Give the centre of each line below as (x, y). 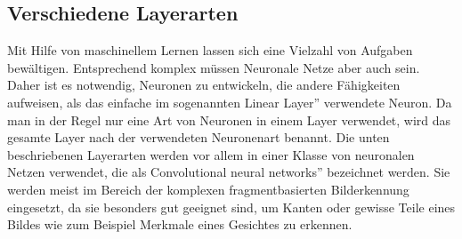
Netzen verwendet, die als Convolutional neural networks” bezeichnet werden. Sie (229, 172)
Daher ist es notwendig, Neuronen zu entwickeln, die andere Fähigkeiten (204, 85)
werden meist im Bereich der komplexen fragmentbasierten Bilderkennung (208, 189)
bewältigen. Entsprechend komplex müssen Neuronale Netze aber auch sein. (214, 67)
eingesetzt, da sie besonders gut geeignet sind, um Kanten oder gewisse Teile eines (231, 207)
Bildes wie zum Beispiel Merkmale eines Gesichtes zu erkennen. (180, 224)
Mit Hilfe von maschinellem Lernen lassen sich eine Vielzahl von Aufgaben (210, 50)
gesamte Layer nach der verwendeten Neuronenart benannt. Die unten (199, 137)
